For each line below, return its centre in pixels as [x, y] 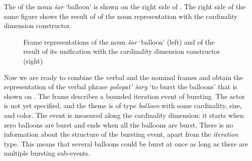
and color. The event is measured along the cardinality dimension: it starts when [124, 115]
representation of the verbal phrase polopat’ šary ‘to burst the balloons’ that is [121, 87]
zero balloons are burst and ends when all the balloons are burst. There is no [119, 124]
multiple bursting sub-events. [47, 153]
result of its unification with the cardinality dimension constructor [122, 51]
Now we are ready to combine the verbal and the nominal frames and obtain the [124, 77]
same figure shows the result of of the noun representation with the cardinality [121, 16]
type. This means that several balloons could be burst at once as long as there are [126, 143]
